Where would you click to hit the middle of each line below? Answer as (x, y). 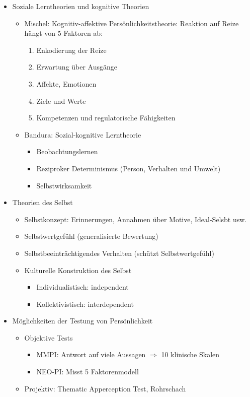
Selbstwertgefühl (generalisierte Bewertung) (91, 236)
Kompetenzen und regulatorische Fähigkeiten (106, 118)
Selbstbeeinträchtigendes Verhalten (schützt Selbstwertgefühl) (119, 253)
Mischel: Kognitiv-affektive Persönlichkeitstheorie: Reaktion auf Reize (132, 23)
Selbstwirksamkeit (64, 185)
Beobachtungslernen (67, 151)
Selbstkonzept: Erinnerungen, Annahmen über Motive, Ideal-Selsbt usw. (136, 219)
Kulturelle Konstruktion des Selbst (78, 270)
